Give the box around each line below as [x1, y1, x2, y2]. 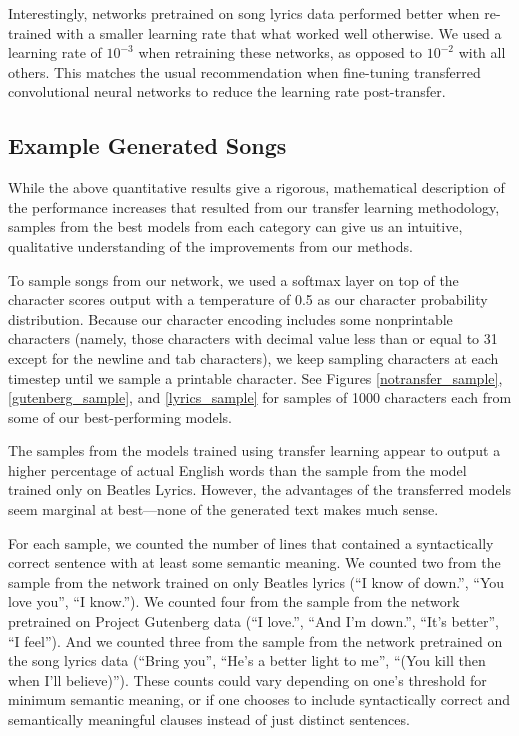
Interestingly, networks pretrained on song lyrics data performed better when [8, 3, 480, 23]
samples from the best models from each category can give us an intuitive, [8, 216, 463, 237]
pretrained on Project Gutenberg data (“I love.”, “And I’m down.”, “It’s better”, [8, 611, 499, 632]
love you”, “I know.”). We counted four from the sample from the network [8, 591, 460, 612]
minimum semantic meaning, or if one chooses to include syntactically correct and [8, 689, 511, 710]
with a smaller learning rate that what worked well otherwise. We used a [56, 22, 502, 43]
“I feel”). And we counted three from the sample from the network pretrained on [8, 630, 503, 651]
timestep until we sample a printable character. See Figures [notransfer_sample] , [8, 367, 503, 388]
